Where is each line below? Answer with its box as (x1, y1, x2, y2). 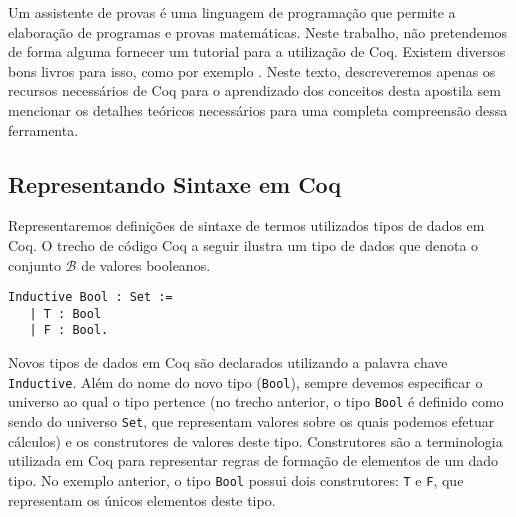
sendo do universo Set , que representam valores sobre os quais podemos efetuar (8, 411, 495, 432)
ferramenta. (8, 119, 79, 140)
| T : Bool (29, 306, 102, 321)
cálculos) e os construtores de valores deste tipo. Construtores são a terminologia (8, 430, 503, 451)
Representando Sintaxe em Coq (8, 168, 342, 199)
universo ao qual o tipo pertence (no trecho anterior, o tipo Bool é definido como (8, 391, 504, 412)
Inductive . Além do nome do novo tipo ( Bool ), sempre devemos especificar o (8, 371, 483, 392)
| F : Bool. (29, 323, 109, 338)
